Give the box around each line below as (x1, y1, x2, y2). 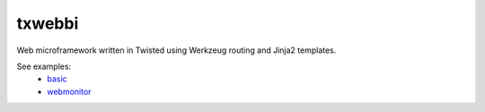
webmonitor (47, 86, 92, 97)
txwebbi (16, 13, 79, 33)
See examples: (16, 61, 72, 72)
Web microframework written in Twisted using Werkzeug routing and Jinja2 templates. (16, 45, 337, 56)
